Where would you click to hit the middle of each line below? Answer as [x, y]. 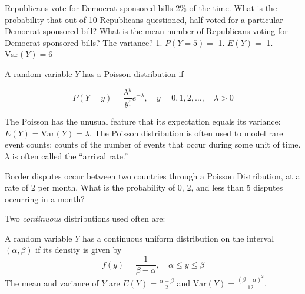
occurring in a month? [45, 198]
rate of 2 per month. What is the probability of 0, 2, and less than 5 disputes [144, 187]
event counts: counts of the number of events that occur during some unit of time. [153, 144]
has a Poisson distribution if [133, 73]
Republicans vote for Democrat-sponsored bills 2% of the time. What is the [141, 8]
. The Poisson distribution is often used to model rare [186, 133]
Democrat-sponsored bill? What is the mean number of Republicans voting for [146, 31]
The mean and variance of [52, 283]
